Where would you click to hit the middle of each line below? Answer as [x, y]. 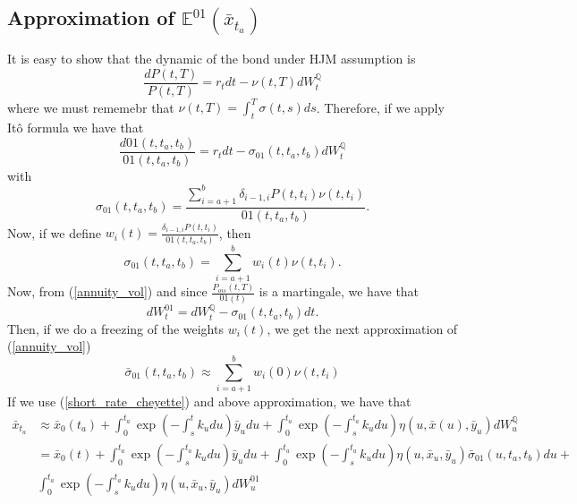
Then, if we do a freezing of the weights [115, 328]
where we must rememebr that [91, 107]
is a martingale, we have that [339, 291]
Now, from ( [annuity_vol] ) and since [107, 291]
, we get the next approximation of [362, 328]
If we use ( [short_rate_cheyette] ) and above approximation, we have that [209, 401]
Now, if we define [54, 232]
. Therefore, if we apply [380, 107]
